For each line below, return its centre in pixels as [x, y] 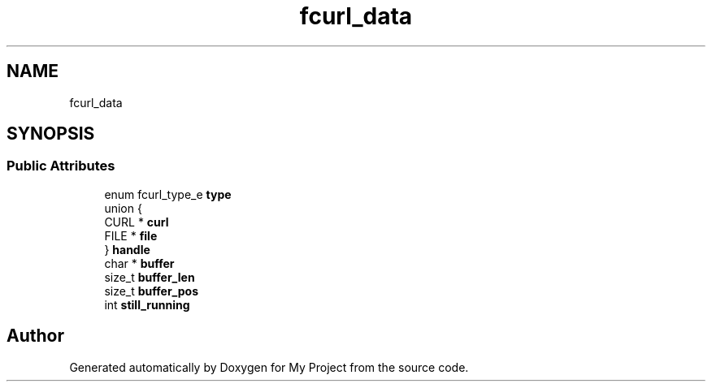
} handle [127, 249]
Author [35, 336]
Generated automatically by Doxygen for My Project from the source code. [269, 367]
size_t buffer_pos [151, 291]
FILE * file [131, 235]
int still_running [147, 304]
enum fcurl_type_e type [168, 194]
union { [123, 208]
